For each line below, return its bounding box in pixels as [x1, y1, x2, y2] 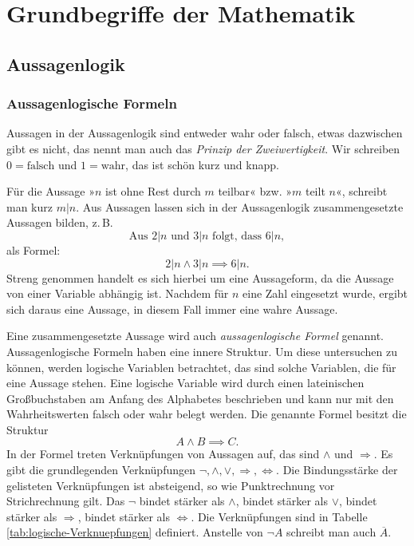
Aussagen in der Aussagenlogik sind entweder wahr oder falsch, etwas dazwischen [6, 125, 403, 141]
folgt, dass [212, 230, 262, 242]
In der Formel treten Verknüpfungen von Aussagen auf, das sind [6, 445, 320, 462]
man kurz [6, 198, 53, 215]
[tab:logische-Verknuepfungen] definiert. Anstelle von [6, 524, 263, 540]
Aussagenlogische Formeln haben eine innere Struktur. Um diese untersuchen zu [6, 342, 397, 359]
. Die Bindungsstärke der [276, 461, 398, 478]
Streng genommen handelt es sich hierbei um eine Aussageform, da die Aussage [6, 269, 394, 286]
